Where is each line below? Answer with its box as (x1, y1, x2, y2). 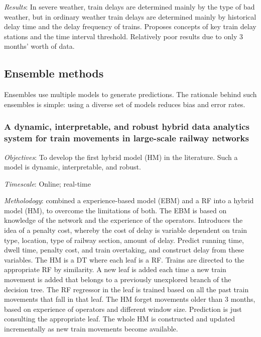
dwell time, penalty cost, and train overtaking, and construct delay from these (4, 244, 244, 255)
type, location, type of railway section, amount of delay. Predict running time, (4, 234, 244, 245)
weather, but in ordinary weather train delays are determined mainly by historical (4, 11, 256, 22)
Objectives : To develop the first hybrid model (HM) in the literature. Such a (4, 151, 238, 162)
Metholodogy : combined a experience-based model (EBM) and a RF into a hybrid (4, 195, 254, 206)
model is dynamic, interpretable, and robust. (4, 161, 141, 172)
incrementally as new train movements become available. (4, 323, 178, 333)
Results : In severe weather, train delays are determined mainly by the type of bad (4, 2, 255, 12)
